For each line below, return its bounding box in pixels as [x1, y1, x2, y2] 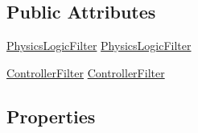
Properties [6, 103, 96, 128]
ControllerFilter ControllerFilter [6, 64, 165, 81]
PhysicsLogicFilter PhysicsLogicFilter [6, 37, 192, 54]
